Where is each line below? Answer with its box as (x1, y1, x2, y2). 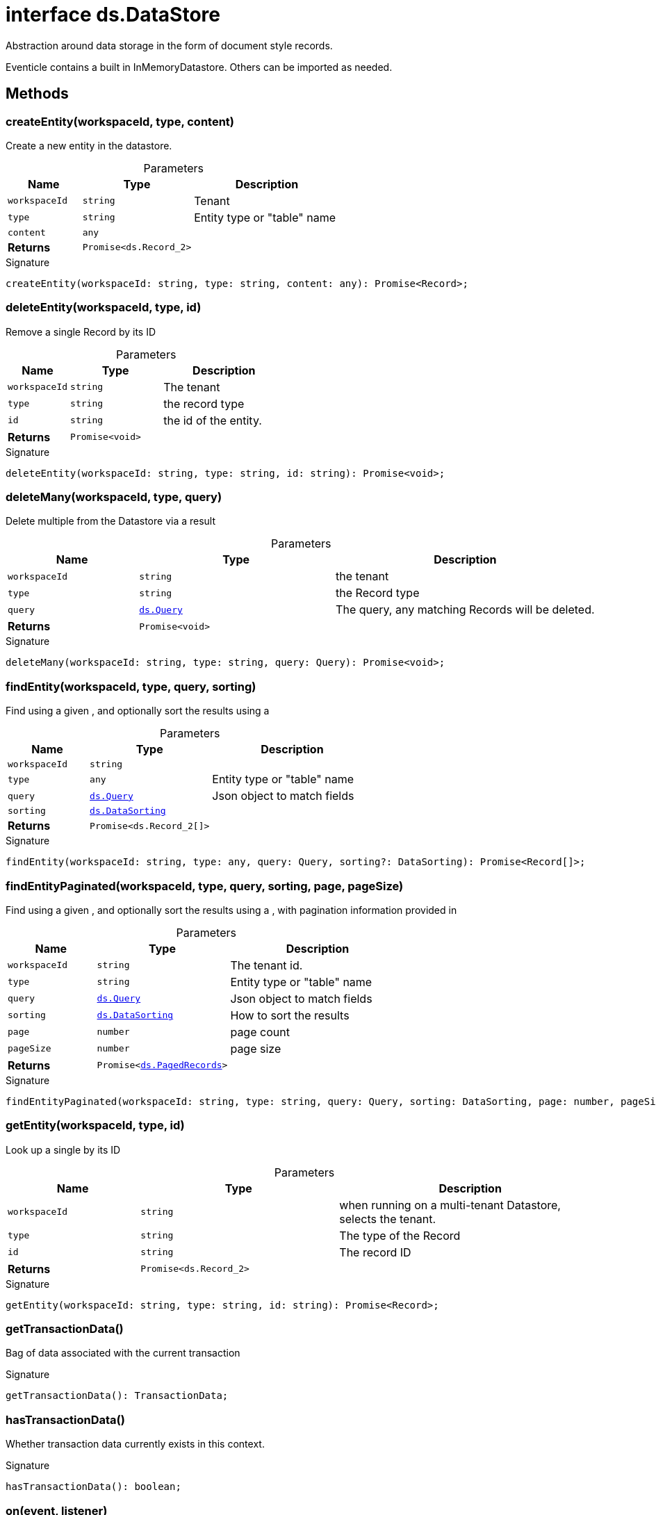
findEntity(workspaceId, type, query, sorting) (6, 679, 256, 694)
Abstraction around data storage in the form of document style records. (6, 39, 333, 51)
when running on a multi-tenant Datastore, (339, 1197, 561, 1212)
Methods (6, 85, 69, 103)
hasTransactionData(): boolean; (6, 1481, 181, 1493)
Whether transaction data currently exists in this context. (6, 1438, 265, 1450)
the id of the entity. (163, 413, 262, 427)
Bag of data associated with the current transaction (6, 1347, 240, 1359)
